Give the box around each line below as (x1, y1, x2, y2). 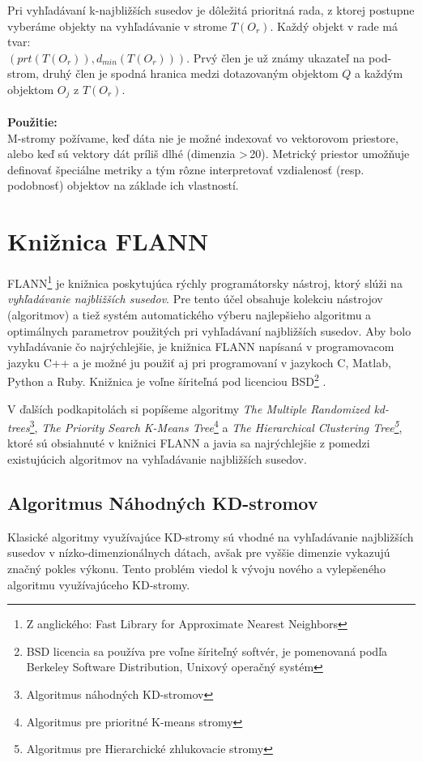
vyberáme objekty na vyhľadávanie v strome (7, 17, 228, 34)
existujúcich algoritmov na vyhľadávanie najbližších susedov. (7, 451, 307, 468)
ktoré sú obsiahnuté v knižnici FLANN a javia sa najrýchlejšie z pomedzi (7, 435, 370, 452)
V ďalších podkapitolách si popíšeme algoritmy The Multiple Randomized (7, 400, 370, 417)
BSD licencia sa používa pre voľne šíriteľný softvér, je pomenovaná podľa (26, 642, 388, 659)
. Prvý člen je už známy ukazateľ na (186, 49, 365, 66)
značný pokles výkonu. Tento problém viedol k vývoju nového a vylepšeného (7, 560, 386, 576)
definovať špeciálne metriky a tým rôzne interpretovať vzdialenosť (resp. (7, 161, 364, 178)
